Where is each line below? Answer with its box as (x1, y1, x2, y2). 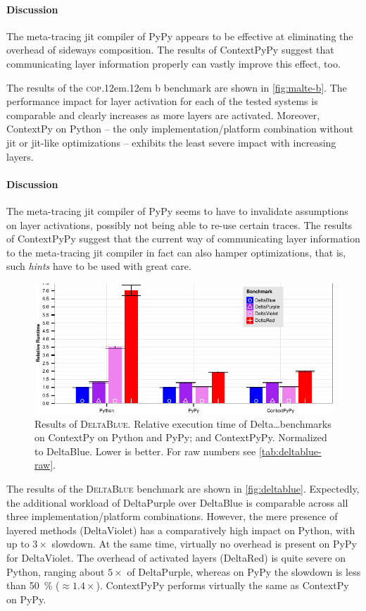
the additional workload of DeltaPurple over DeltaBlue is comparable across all (6, 495, 348, 510)
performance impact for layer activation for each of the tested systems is (6, 94, 318, 109)
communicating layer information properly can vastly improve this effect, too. (6, 56, 341, 70)
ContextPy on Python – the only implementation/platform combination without (6, 121, 353, 136)
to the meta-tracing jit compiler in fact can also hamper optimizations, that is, (6, 245, 346, 259)
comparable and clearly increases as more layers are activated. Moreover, (6, 107, 320, 122)
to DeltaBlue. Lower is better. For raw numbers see (34, 443, 256, 458)
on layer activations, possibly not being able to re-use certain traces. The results (6, 217, 353, 232)
